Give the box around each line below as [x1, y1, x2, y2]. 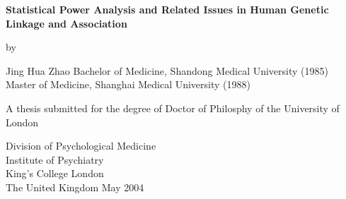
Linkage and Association [6, 16, 127, 30]
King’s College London [6, 166, 104, 181]
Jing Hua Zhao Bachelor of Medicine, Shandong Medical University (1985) [6, 63, 328, 78]
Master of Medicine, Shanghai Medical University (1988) [6, 77, 250, 92]
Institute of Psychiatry [6, 152, 104, 167]
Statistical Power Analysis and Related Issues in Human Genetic [6, 2, 329, 16]
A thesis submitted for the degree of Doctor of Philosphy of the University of [6, 100, 340, 115]
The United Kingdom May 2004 [6, 179, 144, 194]
